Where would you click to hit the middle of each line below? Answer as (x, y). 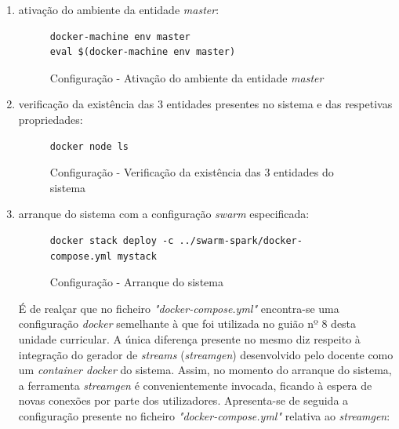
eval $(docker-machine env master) (143, 52)
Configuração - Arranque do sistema (136, 282)
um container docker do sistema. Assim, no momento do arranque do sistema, (205, 370)
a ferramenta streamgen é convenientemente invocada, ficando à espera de (195, 385)
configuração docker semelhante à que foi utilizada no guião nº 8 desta (187, 324)
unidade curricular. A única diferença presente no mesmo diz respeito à (189, 338)
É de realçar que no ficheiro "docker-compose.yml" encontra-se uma (179, 308)
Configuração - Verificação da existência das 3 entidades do (192, 172)
